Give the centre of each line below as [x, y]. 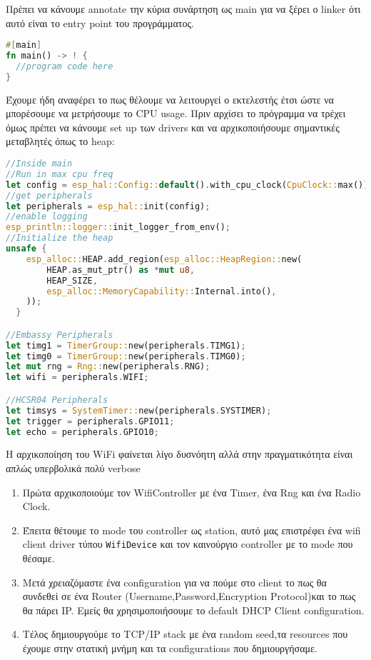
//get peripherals [49, 195]
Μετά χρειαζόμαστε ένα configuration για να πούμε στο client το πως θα [174, 582]
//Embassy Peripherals [60, 335]
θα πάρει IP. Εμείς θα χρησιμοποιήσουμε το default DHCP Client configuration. [193, 610]
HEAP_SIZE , [72, 280]
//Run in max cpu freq [60, 174]
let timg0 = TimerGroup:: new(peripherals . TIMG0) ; [126, 356]
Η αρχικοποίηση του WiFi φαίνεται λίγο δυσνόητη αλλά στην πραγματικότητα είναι [179, 454]
